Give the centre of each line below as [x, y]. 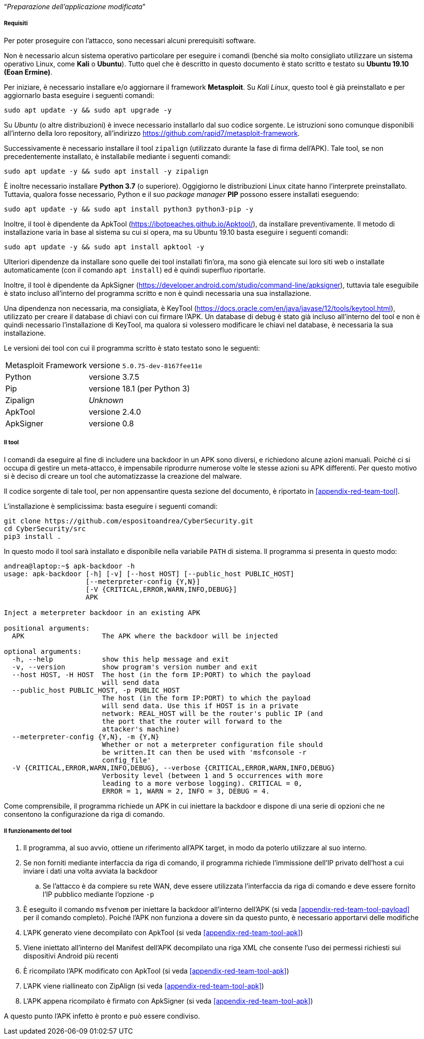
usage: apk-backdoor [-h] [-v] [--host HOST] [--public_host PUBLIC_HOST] [149, 574]
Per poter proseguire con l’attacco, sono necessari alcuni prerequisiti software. [130, 40]
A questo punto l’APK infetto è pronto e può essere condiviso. [102, 1016]
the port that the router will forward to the [192, 721]
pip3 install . [33, 536]
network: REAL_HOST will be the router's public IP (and [212, 713]
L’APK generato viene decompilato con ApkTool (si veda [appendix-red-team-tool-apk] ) [163, 933]
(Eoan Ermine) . [28, 72]
